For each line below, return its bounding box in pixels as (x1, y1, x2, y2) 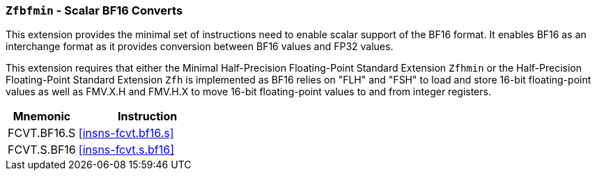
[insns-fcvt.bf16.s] (78, 126, 174, 141)
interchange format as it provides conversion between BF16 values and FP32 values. (6, 40, 394, 53)
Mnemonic (13, 109, 71, 124)
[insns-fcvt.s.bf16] (78, 143, 175, 157)
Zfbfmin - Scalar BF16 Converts (6, 3, 183, 17)
